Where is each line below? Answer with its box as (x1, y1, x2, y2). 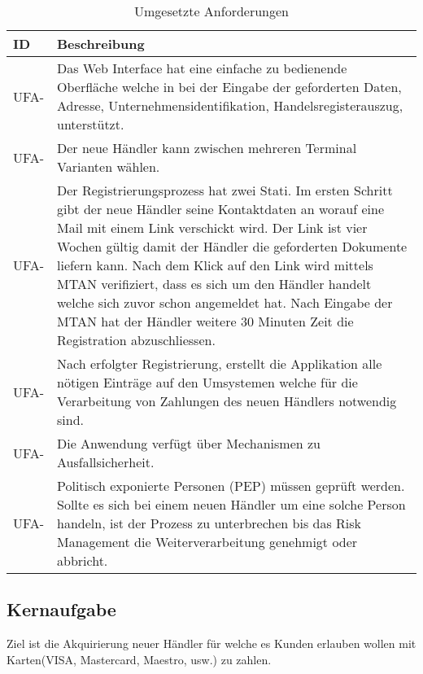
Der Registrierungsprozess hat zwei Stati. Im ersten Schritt (57, 181, 393, 199)
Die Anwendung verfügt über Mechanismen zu (57, 434, 321, 453)
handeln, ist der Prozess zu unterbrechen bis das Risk (57, 514, 362, 532)
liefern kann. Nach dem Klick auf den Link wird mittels (57, 256, 373, 274)
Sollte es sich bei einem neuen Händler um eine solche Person (57, 495, 406, 514)
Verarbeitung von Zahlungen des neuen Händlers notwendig (57, 392, 397, 410)
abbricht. (57, 551, 108, 570)
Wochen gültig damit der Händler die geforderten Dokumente (57, 237, 408, 256)
